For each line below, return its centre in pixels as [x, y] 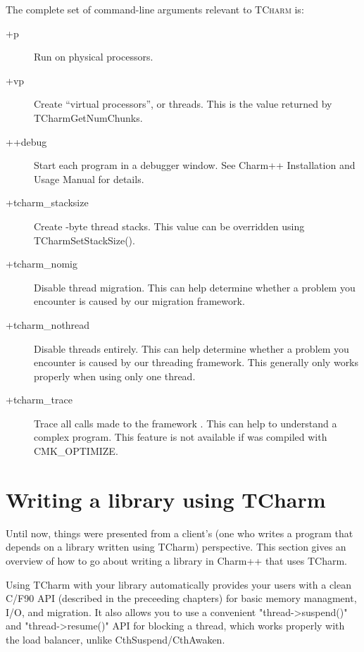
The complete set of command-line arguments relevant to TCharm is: [155, 9]
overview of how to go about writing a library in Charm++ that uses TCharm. [176, 560]
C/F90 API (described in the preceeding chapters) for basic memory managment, [181, 598]
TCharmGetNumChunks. [88, 117]
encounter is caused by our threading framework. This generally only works [196, 362]
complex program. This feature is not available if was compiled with [181, 437]
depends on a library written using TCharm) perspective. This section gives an [176, 547]
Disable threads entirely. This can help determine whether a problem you [192, 348]
